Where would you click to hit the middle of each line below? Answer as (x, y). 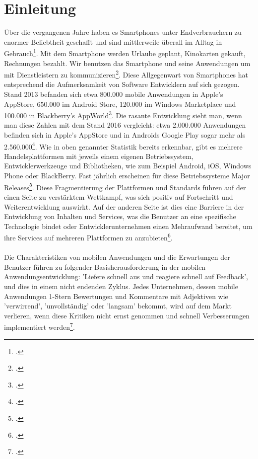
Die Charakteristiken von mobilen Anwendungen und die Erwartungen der (117, 257)
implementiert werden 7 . (39, 326)
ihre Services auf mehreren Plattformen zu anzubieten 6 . (88, 237)
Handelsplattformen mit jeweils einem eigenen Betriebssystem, (99, 156)
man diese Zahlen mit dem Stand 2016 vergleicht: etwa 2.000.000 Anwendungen (125, 125)
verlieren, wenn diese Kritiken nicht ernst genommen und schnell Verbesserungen (127, 315)
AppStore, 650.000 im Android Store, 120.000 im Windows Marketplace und (120, 104)
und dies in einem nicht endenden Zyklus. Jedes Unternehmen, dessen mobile (121, 286)
